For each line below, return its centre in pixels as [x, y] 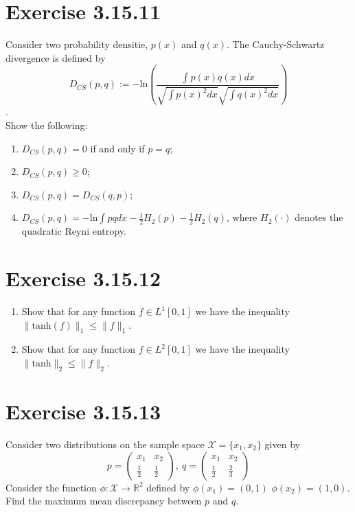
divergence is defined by [56, 57]
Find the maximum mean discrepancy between [104, 501]
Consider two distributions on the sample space [105, 444]
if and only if [117, 148]
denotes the [319, 217]
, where [242, 217]
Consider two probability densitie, [77, 44]
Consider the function [51, 487]
